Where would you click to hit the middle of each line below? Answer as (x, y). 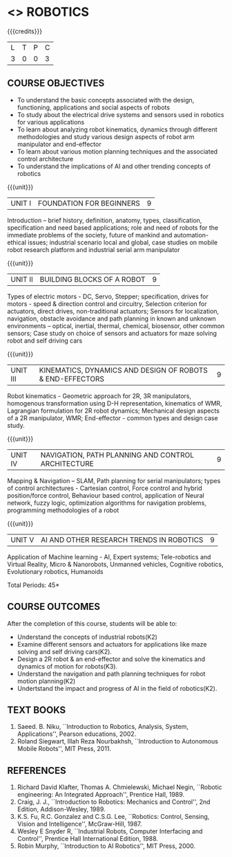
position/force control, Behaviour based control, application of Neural (106, 495)
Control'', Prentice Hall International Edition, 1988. (88, 839)
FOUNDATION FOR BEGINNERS (89, 203)
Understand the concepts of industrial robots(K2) (87, 637)
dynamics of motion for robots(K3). (67, 666)
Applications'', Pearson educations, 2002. (77, 734)
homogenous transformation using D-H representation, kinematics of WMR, (115, 403)
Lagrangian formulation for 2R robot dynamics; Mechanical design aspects (113, 411)
